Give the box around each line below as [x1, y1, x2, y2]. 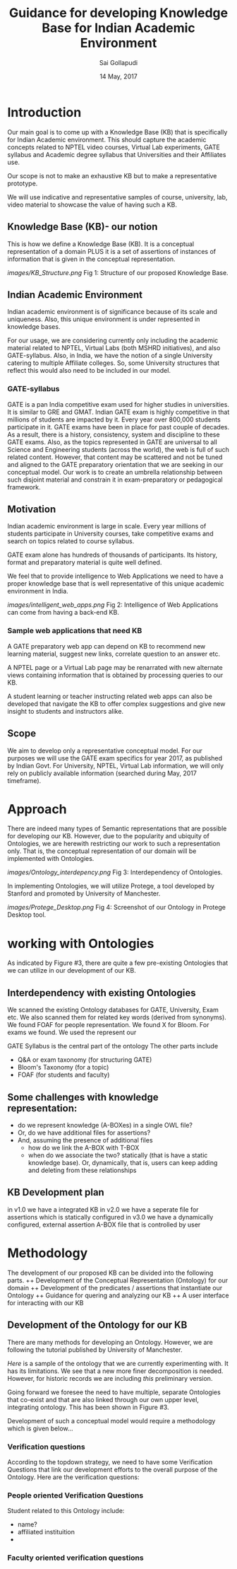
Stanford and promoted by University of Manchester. [7, 889, 161, 898]
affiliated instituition [17, 1528, 75, 1536]
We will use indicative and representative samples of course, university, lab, [7, 192, 228, 201]
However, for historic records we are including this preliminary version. [7, 1374, 213, 1382]
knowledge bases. [7, 323, 61, 331]
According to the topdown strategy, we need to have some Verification [7, 1457, 213, 1466]
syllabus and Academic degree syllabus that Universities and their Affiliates [7, 150, 226, 158]
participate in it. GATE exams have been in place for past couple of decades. [7, 422, 230, 431]
